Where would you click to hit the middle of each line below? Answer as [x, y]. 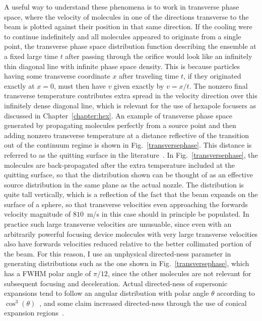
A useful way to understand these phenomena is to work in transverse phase [122, 7]
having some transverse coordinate [57, 76]
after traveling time [149, 76]
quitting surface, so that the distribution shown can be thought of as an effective [128, 175]
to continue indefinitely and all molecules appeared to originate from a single [123, 36]
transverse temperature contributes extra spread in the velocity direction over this [131, 95]
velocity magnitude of [38, 214]
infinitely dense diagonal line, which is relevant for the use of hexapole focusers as [130, 105]
